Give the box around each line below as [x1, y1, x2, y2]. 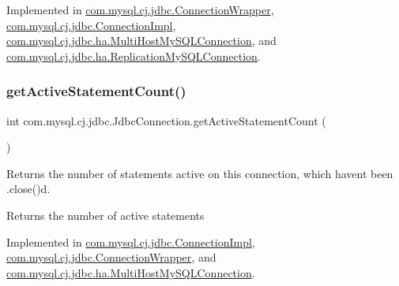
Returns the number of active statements [6, 206, 205, 223]
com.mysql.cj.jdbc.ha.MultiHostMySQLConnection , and [6, 32, 277, 49]
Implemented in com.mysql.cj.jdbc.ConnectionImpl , [6, 233, 255, 250]
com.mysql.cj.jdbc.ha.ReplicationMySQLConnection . [6, 47, 261, 64]
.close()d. [6, 180, 51, 197]
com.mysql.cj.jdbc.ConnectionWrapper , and [6, 249, 216, 266]
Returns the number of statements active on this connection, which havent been [6, 165, 393, 181]
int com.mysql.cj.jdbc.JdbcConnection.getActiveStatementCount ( [6, 112, 326, 128]
